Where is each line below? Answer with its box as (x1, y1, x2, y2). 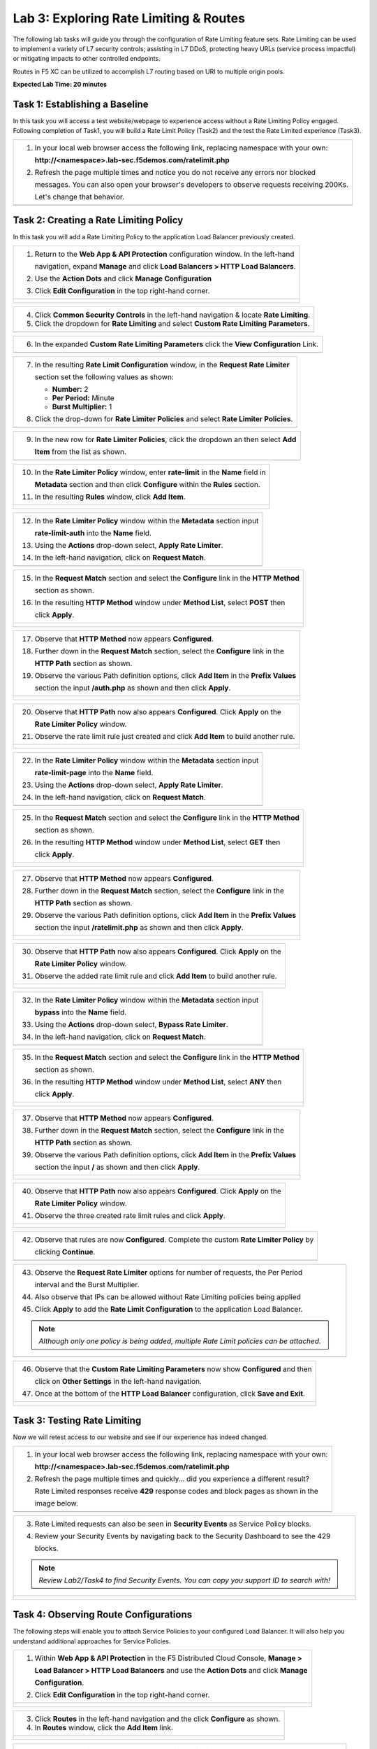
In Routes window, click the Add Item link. (34, 1722, 174, 1732)
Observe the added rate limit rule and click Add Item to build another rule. (34, 971, 277, 981)
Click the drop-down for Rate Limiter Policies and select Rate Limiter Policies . (34, 413, 293, 423)
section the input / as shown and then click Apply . (34, 1162, 200, 1172)
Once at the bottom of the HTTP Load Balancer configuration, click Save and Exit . (34, 1389, 305, 1399)
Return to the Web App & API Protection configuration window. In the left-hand (34, 249, 295, 259)
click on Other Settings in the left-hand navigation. (34, 1376, 202, 1386)
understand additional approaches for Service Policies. (13, 1637, 171, 1645)
